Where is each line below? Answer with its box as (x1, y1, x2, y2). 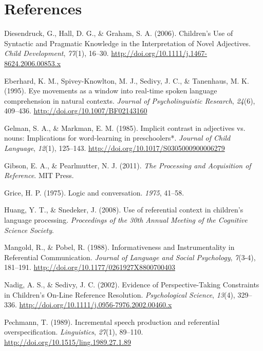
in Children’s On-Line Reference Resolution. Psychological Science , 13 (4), (4, 289, 235, 300)
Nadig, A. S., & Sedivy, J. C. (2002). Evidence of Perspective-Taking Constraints (4, 279, 259, 289)
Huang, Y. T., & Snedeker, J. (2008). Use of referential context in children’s (4, 204, 243, 215)
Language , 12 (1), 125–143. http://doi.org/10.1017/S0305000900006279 (4, 143, 225, 153)
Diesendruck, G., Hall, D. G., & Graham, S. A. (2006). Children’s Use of (4, 28, 233, 38)
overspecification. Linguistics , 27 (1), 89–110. (4, 326, 143, 337)
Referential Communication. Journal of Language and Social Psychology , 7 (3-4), (4, 251, 256, 262)
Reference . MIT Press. (4, 170, 74, 181)
